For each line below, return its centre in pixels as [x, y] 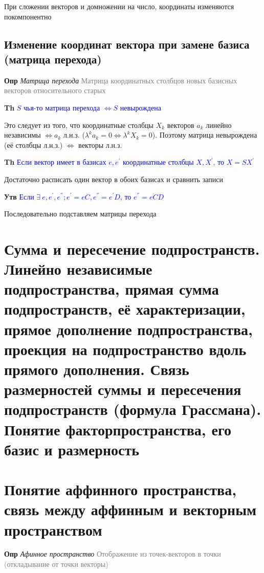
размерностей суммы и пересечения [123, 389]
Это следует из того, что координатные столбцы [79, 125]
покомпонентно [28, 16]
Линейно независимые [78, 269]
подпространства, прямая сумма [112, 289]
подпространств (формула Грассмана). [133, 409]
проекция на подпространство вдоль [125, 349]
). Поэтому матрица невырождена [205, 135]
